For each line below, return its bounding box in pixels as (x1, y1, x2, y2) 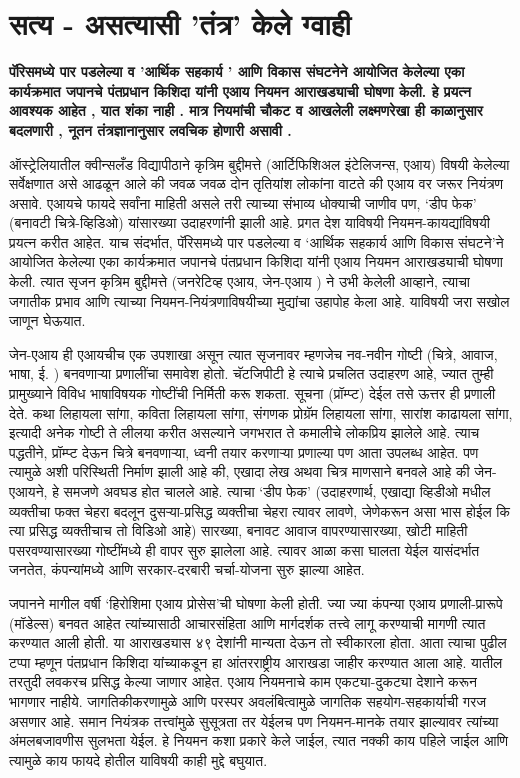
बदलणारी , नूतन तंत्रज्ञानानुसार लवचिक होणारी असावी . (9, 119, 292, 140)
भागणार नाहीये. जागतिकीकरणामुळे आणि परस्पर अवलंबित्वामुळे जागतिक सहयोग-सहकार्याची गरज (9, 690, 487, 711)
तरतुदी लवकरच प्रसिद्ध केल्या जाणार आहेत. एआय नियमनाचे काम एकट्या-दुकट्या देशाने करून (9, 671, 477, 692)
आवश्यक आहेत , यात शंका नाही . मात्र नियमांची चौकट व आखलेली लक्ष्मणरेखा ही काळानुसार (9, 100, 483, 121)
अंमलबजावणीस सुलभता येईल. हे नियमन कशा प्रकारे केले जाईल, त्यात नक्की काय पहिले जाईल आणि (9, 730, 509, 751)
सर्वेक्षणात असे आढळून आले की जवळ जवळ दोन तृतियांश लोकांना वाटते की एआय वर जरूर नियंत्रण (9, 173, 504, 194)
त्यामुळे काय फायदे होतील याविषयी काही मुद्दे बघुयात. (9, 749, 268, 770)
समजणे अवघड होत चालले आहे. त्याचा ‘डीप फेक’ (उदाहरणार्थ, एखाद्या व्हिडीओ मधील (63, 481, 491, 501)
